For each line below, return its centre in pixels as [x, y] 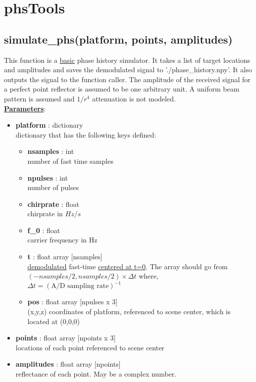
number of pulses [53, 187]
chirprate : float [53, 204]
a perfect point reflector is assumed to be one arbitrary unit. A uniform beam [122, 89]
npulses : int [48, 177]
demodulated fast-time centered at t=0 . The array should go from [128, 266]
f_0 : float [44, 230]
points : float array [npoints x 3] [66, 338]
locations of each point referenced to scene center [90, 347]
